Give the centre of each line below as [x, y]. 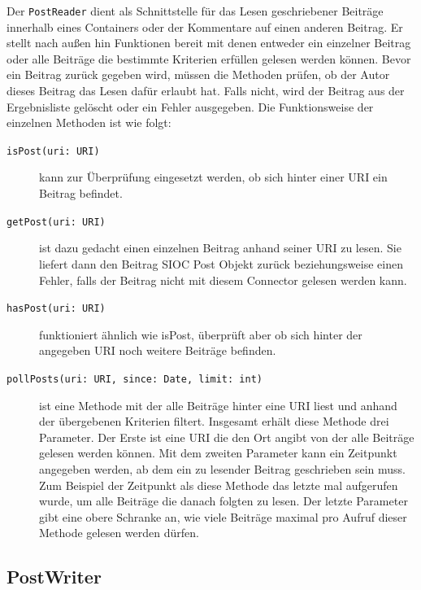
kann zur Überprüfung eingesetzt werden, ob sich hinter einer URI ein [213, 177]
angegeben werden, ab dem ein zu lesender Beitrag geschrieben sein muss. [223, 468]
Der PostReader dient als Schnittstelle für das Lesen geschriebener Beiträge [195, 11]
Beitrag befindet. [81, 193]
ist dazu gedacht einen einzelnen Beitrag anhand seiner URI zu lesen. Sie [220, 248]
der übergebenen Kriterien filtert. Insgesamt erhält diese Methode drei [214, 421]
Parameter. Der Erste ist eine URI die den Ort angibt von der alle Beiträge [227, 437]
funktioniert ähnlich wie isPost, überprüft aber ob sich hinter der [201, 334]
